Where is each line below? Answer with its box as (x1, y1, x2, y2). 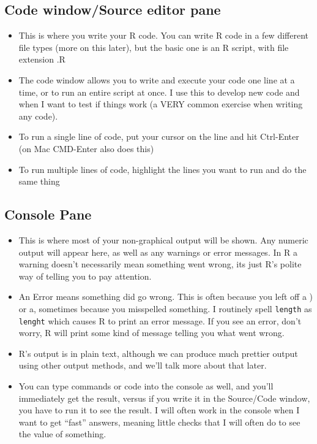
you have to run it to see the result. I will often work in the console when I (18, 404, 300, 416)
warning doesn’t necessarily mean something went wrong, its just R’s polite (18, 258, 302, 270)
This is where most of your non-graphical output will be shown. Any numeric (18, 233, 308, 246)
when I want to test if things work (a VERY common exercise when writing (18, 98, 303, 110)
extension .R (18, 53, 65, 66)
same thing (18, 175, 60, 188)
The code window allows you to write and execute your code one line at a (18, 73, 295, 86)
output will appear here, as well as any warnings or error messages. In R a (18, 245, 297, 258)
